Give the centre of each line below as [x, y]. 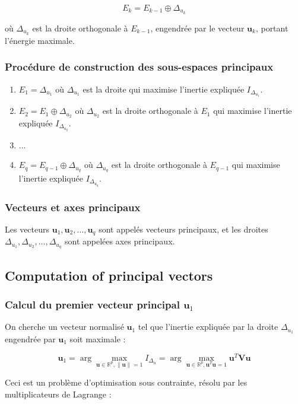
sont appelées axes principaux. [120, 241]
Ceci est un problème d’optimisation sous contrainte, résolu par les [126, 382]
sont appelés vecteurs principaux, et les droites [183, 229]
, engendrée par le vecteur [197, 28]
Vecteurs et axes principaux [73, 207]
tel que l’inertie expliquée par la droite [208, 327]
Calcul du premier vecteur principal [92, 304]
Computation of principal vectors [109, 275]
